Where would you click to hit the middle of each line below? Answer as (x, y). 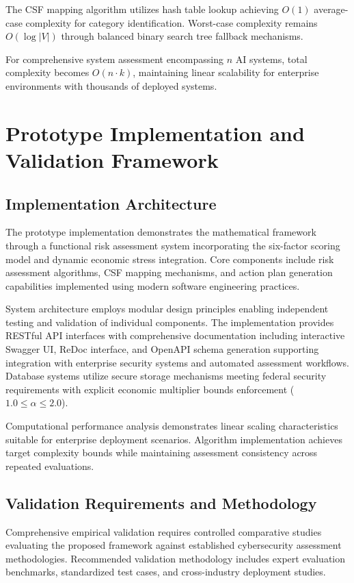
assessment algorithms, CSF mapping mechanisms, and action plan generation (169, 272)
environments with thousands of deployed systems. (111, 85)
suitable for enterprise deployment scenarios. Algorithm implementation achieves (174, 439)
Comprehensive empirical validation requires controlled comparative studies (164, 531)
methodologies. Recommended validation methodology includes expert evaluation (176, 558)
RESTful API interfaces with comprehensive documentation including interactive (175, 335)
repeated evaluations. (50, 466)
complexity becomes (47, 72)
